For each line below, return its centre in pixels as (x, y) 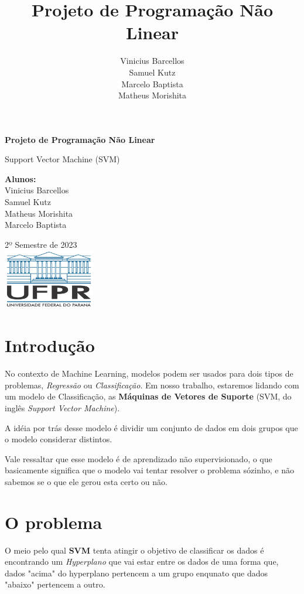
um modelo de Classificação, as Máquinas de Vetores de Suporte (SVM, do (148, 396)
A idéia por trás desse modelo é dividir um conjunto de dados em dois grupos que (151, 427)
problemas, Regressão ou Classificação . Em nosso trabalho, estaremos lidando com (152, 385)
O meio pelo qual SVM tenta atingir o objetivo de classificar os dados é (134, 550)
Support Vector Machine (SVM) (62, 159)
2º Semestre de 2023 (41, 244)
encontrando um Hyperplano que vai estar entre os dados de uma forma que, (142, 561)
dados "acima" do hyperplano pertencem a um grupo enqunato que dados (136, 573)
